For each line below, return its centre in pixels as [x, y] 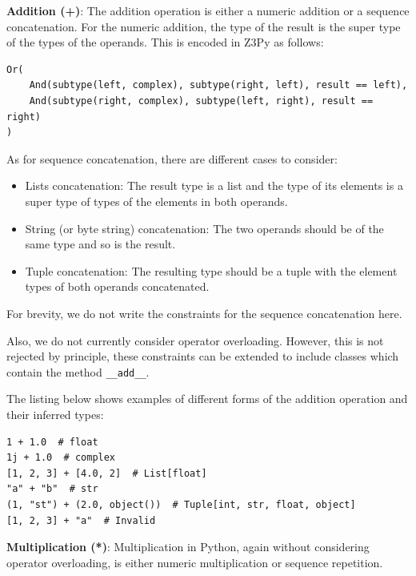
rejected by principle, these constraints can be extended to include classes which [203, 356]
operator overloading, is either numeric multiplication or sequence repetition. [195, 562]
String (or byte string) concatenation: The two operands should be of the [204, 228]
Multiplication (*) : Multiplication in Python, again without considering [188, 547]
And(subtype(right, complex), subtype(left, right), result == [201, 101]
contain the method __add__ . [78, 371]
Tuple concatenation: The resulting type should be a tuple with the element [211, 270]
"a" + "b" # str [52, 489]
